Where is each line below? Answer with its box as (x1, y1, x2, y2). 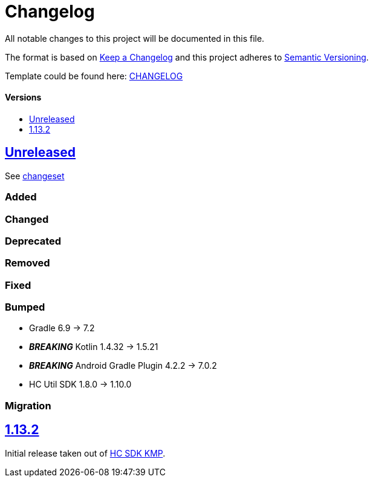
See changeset (5, 170, 65, 181)
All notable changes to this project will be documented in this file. (5, 33, 265, 44)
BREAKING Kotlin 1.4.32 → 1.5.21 (29, 342, 158, 352)
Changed (5, 213, 49, 225)
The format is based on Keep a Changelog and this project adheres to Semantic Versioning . (5, 51, 369, 62)
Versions (5, 92, 42, 103)
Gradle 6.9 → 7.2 (29, 323, 95, 334)
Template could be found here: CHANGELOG (5, 70, 183, 81)
